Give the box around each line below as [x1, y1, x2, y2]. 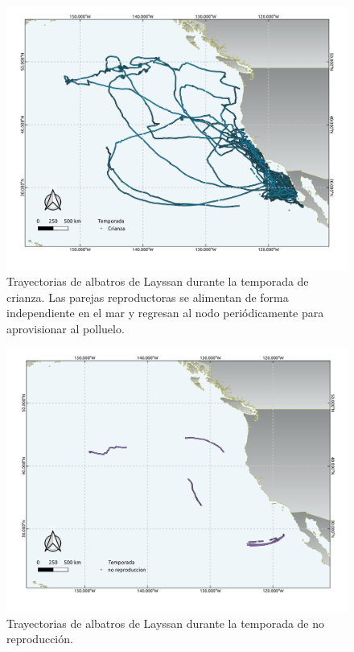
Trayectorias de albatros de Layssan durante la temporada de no [6, 614, 325, 631]
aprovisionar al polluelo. [6, 320, 125, 336]
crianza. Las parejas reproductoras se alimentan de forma [6, 288, 289, 305]
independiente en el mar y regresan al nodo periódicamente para [6, 304, 324, 321]
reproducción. [6, 630, 73, 647]
